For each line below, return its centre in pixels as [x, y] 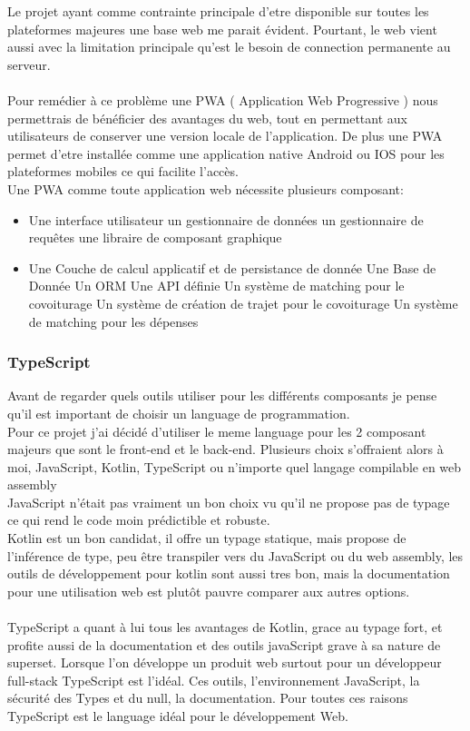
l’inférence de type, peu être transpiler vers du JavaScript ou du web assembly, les [235, 555]
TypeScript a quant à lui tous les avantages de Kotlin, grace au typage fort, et [225, 627]
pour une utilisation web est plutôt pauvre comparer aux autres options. [209, 591]
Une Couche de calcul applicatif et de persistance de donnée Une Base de [232, 267]
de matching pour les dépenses [113, 321]
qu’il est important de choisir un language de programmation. [179, 413]
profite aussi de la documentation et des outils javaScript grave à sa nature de [224, 644]
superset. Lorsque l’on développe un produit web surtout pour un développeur [225, 662]
